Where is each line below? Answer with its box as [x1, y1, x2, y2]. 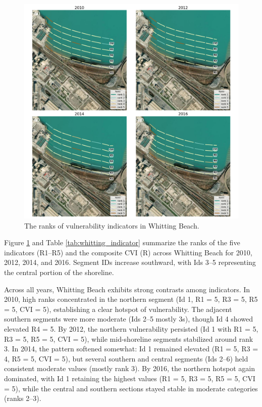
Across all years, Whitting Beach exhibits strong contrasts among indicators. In [4, 284, 250, 294]
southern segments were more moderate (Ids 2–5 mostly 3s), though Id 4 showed [4, 313, 253, 324]
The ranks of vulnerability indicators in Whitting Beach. [24, 220, 199, 231]
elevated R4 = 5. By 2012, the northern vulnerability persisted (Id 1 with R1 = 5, [4, 323, 258, 334]
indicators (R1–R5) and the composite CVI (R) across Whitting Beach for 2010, [4, 247, 252, 257]
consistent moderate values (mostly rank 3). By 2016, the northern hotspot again [4, 363, 255, 374]
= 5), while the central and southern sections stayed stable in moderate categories [4, 383, 258, 393]
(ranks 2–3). [4, 393, 41, 403]
